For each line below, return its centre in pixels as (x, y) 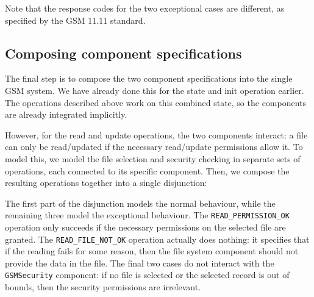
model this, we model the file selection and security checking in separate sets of (153, 158)
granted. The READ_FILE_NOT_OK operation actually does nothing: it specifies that (157, 239)
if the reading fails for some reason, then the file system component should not (152, 251)
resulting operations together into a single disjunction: (106, 183)
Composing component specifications (123, 53)
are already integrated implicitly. (66, 114)
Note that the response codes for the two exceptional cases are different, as (145, 8)
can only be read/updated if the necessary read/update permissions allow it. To (154, 147)
